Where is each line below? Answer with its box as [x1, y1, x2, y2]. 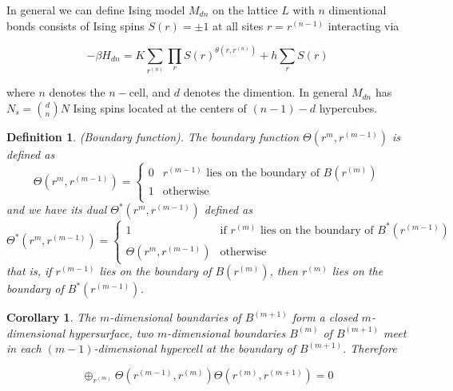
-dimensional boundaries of [109, 309, 241, 326]
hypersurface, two [69, 324, 153, 341]
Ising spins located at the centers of [73, 99, 247, 116]
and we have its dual [6, 201, 107, 218]
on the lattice [213, 2, 278, 18]
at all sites [213, 17, 264, 34]
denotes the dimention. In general [183, 84, 348, 101]
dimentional [328, 2, 387, 18]
